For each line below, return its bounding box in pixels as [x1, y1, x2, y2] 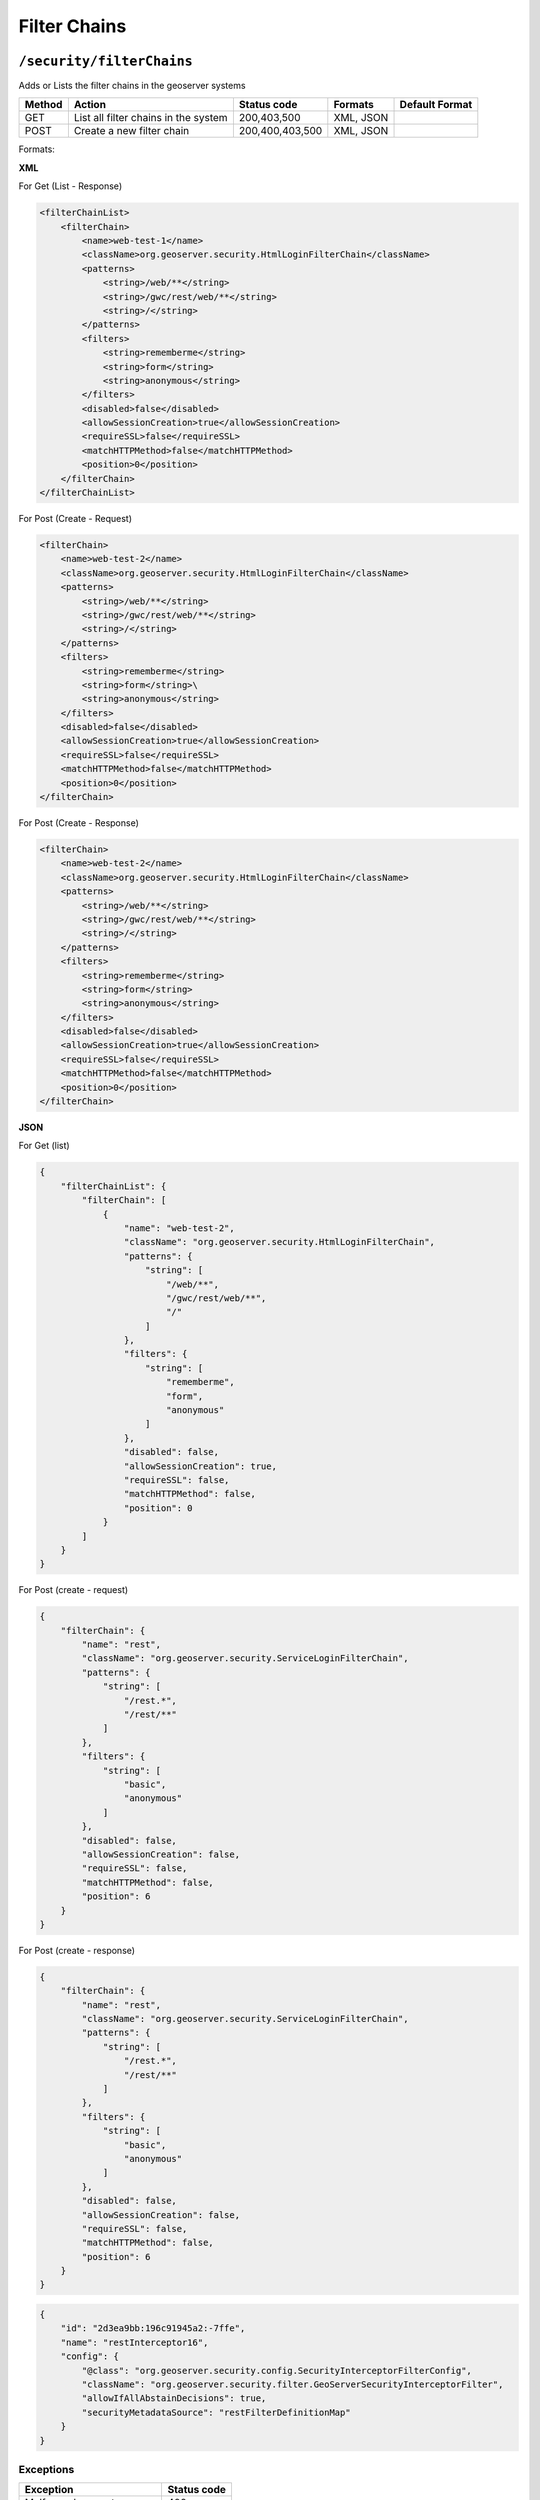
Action [73, 98, 107, 112]
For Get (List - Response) [18, 180, 123, 192]
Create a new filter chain [73, 124, 190, 138]
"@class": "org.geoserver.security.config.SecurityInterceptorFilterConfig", [81, 2365, 472, 2376]
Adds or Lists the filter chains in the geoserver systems [18, 80, 246, 92]
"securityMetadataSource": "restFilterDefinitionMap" [81, 2406, 351, 2418]
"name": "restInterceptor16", [60, 2336, 209, 2348]
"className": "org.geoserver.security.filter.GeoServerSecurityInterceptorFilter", [81, 2378, 504, 2390]
